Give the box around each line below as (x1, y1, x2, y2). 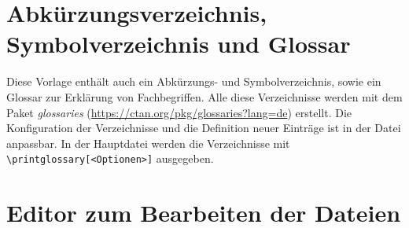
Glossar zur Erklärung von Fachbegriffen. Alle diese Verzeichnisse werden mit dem (6, 88, 403, 105)
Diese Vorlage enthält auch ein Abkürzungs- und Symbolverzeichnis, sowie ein (6, 73, 381, 90)
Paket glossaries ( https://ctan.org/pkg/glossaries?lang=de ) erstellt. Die (6, 104, 352, 120)
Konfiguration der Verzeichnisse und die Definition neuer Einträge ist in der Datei (6, 120, 401, 136)
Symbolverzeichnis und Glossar (6, 28, 351, 60)
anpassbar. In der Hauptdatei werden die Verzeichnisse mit (6, 134, 290, 151)
